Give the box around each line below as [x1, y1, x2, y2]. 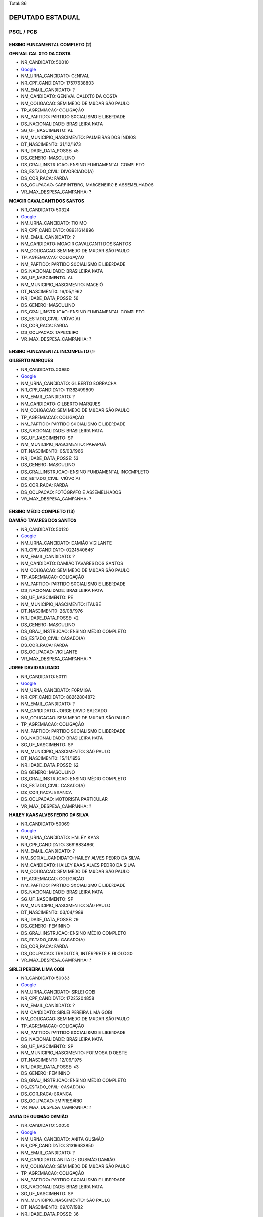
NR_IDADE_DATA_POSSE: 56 [21, 295, 79, 301]
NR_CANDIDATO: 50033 [21, 975, 70, 981]
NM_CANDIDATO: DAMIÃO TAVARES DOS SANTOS [21, 560, 124, 566]
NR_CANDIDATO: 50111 [21, 674, 67, 680]
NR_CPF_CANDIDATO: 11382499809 [21, 387, 94, 393]
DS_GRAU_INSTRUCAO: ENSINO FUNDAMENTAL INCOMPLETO [21, 469, 149, 475]
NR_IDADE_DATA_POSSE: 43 [21, 1064, 79, 1069]
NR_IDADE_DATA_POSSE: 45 [21, 148, 79, 154]
